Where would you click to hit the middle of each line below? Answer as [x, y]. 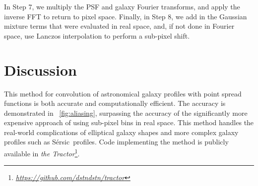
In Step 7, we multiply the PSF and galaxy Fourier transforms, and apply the [122, 6]
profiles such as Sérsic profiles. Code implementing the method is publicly [116, 142]
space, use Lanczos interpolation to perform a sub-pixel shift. [97, 35]
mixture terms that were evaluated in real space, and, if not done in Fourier [119, 26]
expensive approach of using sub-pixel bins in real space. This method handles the [129, 122]
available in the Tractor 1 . [42, 153]
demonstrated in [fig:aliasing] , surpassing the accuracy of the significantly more [126, 113]
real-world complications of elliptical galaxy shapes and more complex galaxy [121, 132]
